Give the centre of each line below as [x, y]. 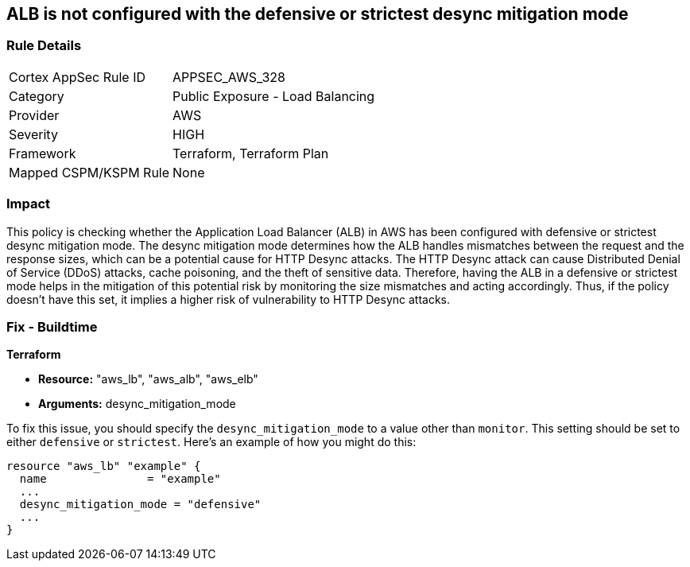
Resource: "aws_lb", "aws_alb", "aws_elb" [148, 379]
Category [37, 96]
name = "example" [120, 479]
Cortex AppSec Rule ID [78, 77]
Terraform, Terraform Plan [251, 153]
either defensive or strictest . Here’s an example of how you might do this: [211, 442]
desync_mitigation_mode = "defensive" [140, 505]
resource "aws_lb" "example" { [104, 466]
